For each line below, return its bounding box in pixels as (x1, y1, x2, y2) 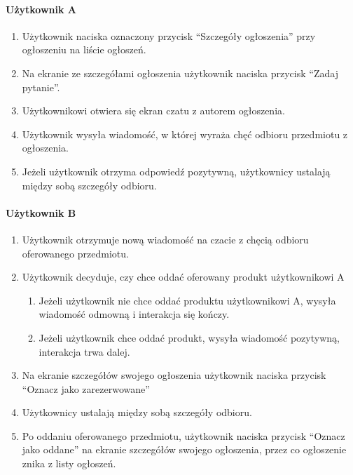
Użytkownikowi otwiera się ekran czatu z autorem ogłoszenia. (22, 103, 285, 118)
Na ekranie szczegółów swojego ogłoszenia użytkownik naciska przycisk (22, 368, 326, 382)
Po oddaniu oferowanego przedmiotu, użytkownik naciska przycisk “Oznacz (22, 428, 345, 443)
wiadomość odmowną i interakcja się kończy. (39, 307, 230, 321)
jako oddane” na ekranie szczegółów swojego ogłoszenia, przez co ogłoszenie (22, 442, 347, 457)
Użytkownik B (6, 205, 76, 220)
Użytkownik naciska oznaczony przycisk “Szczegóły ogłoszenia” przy (22, 28, 316, 43)
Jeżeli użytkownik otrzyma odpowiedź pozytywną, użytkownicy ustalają (22, 163, 331, 178)
